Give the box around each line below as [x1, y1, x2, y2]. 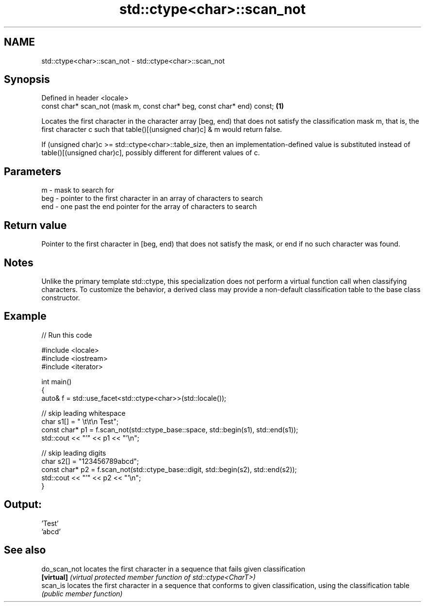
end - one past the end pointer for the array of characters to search [41, 202, 257, 211]
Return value [4, 219, 67, 231]
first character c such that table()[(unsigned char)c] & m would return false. [41, 125, 282, 134]
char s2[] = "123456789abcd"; [41, 457, 139, 465]
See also [4, 544, 46, 557]
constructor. [41, 293, 80, 302]
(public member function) [41, 589, 123, 598]
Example [4, 310, 47, 323]
